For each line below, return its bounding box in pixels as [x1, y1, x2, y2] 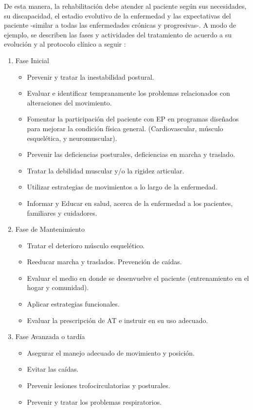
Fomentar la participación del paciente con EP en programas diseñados [27, 114, 239, 124]
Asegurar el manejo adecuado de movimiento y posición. [27, 347, 195, 358]
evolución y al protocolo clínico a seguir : [4, 39, 126, 49]
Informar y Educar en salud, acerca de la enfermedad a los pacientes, [27, 198, 233, 208]
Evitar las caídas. [27, 364, 79, 374]
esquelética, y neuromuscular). [27, 133, 117, 143]
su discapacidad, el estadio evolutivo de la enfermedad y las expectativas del [4, 10, 231, 20]
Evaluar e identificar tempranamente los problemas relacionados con [27, 88, 230, 98]
